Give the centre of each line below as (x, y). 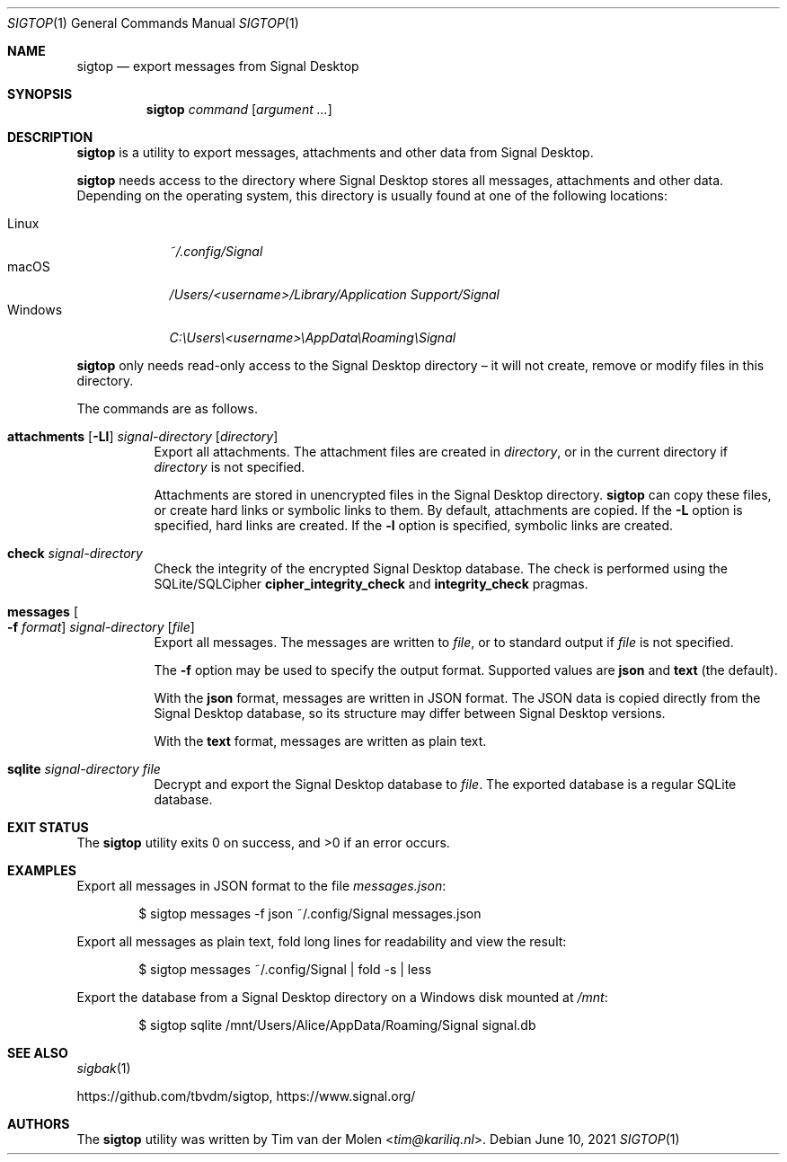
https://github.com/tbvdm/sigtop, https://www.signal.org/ (246, 1096)
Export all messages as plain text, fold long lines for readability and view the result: (322, 941)
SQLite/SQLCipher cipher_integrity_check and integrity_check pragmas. (371, 584)
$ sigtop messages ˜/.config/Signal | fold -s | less (285, 969)
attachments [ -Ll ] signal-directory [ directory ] (143, 436)
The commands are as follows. (167, 408)
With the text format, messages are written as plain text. (320, 741)
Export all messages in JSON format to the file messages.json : (261, 886)
